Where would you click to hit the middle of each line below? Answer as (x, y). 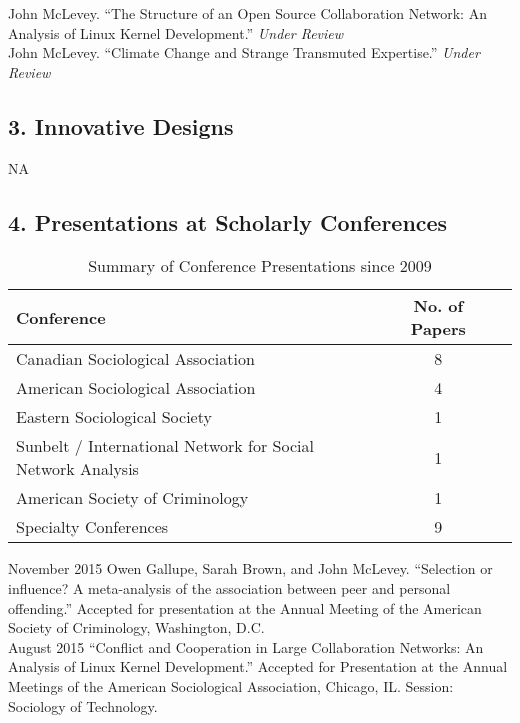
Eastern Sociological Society (114, 417)
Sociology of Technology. (83, 705)
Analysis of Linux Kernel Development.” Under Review (176, 32)
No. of (438, 306)
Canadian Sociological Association (135, 359)
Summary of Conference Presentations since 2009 (260, 266)
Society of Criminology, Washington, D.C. (136, 627)
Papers (438, 329)
